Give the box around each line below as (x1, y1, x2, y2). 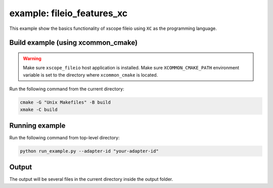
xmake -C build (20, 106, 58, 112)
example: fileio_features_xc (9, 8, 128, 19)
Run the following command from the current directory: (9, 86, 124, 92)
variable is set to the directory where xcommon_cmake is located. (23, 71, 158, 78)
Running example (9, 121, 66, 130)
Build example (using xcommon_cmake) (9, 39, 138, 47)
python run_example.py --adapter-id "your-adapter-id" (20, 148, 159, 154)
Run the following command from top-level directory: (9, 135, 120, 140)
